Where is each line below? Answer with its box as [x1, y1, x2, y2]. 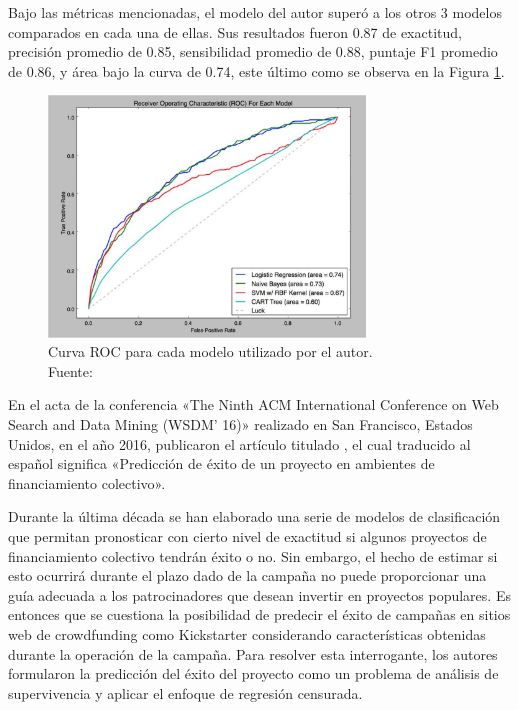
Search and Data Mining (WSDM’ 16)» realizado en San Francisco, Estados [8, 413, 473, 434]
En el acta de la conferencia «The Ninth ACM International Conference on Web [8, 394, 499, 415]
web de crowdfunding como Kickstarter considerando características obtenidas [8, 623, 486, 644]
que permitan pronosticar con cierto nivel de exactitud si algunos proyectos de [8, 525, 487, 546]
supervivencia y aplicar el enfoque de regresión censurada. [8, 682, 363, 703]
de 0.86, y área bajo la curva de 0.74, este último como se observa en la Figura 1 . [8, 60, 505, 81]
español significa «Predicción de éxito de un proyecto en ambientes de [8, 453, 435, 474]
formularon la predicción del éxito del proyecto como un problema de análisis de [8, 663, 499, 684]
